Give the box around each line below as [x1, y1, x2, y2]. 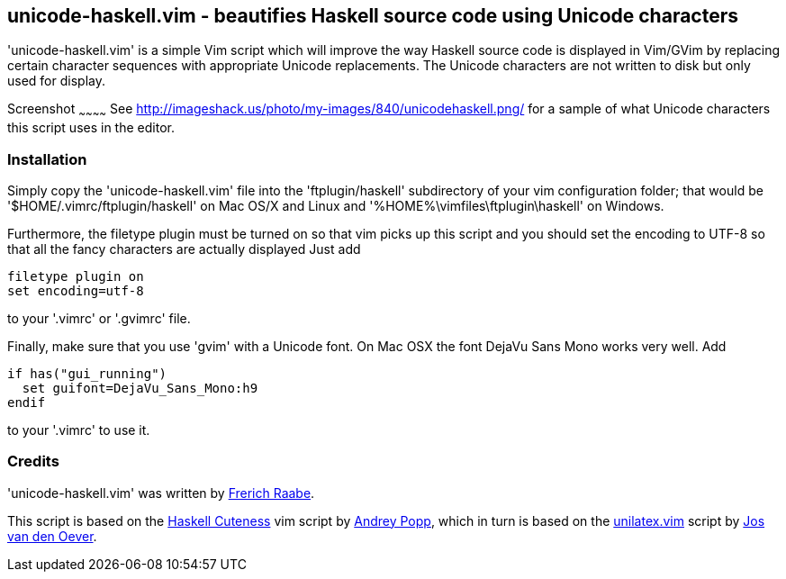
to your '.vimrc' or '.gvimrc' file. [7, 310, 191, 326]
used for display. [7, 73, 105, 89]
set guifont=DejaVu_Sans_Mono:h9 [22, 380, 258, 395]
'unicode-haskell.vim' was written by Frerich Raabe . [7, 484, 315, 501]
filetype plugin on [7, 268, 144, 284]
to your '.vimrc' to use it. [7, 421, 150, 438]
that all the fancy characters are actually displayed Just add [7, 240, 361, 257]
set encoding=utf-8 [7, 283, 144, 298]
